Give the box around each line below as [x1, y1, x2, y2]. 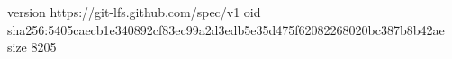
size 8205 [7, 38, 57, 56]
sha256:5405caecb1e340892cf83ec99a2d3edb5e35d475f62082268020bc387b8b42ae [7, 20, 445, 38]
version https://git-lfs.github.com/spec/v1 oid [7, 3, 261, 21]
